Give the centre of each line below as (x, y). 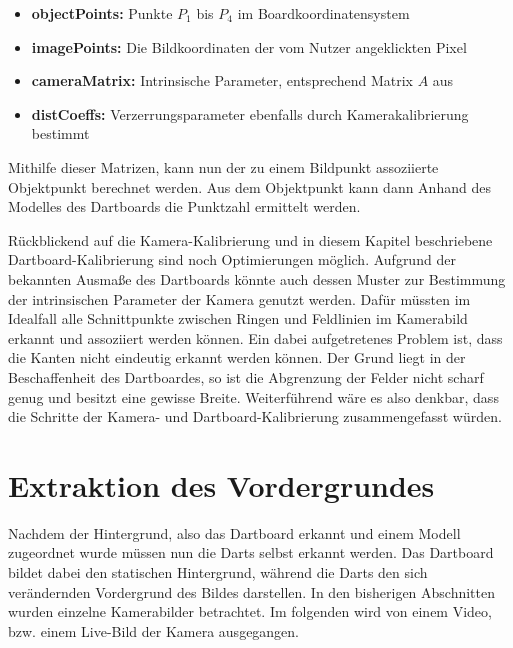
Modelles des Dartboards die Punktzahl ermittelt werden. (184, 206)
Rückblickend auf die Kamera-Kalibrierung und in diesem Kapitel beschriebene (250, 239)
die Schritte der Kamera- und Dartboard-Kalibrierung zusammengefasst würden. (255, 416)
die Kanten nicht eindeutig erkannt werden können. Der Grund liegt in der (237, 357)
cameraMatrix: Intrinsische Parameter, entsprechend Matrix (222, 80)
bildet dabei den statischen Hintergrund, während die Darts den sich (218, 572)
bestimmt (60, 133)
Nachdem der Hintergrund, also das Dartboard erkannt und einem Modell (234, 532)
